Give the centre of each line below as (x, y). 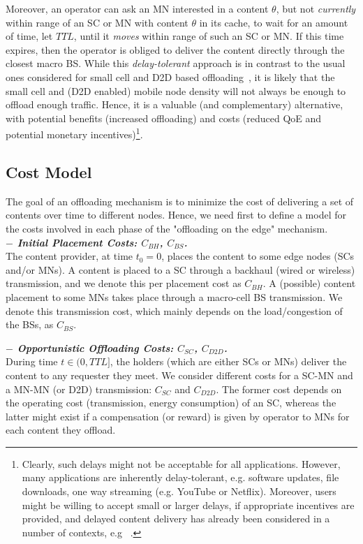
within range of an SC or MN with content (97, 22)
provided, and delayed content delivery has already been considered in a (176, 519)
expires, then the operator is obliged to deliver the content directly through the (175, 49)
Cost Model (49, 171)
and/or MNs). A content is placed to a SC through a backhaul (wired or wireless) (180, 269)
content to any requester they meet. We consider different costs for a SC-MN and (179, 375)
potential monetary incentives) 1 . (74, 133)
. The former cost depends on (279, 389)
